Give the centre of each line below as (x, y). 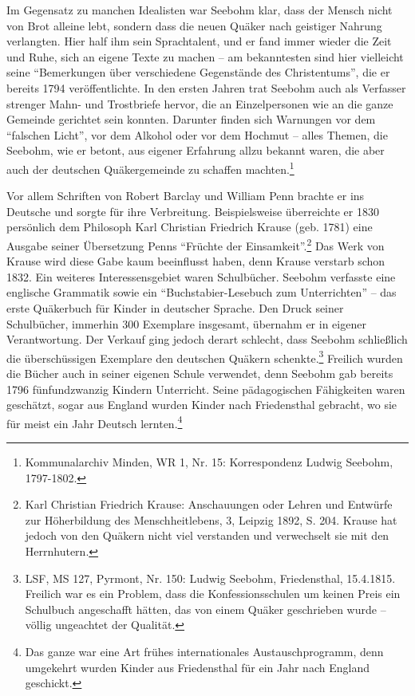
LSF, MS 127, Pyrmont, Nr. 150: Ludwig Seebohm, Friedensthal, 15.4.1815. (210, 578)
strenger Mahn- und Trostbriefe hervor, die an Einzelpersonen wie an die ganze (200, 103)
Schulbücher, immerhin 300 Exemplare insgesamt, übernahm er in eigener (186, 323)
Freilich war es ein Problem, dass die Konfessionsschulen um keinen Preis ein (213, 594)
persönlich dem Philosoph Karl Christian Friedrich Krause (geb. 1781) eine (190, 227)
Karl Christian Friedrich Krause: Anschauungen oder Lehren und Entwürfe (209, 504)
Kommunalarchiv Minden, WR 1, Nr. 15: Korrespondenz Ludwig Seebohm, (209, 462)
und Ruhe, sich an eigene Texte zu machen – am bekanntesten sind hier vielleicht (205, 56)
